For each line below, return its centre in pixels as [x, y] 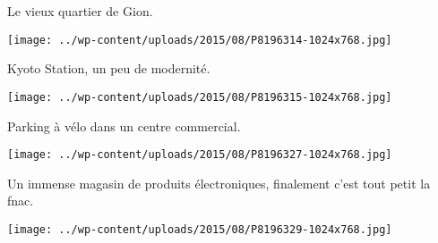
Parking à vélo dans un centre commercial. [124, 126]
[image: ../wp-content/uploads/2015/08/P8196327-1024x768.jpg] [200, 155]
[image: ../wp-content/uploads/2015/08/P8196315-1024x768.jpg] [200, 97]
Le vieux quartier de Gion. [80, 11]
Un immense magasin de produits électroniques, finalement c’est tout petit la [219, 183]
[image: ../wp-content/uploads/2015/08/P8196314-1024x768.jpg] [200, 40]
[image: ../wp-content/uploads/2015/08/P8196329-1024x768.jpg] [200, 229]
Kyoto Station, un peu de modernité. [109, 68]
